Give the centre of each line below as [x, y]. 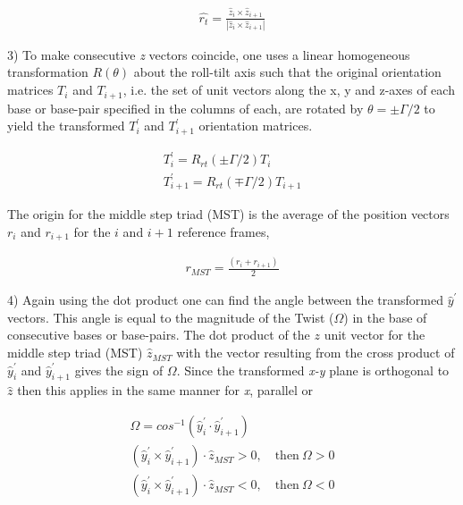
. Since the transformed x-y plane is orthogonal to [313, 370]
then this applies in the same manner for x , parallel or [165, 390]
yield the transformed [66, 126]
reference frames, [223, 231]
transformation [48, 72]
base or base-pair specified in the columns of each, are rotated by [185, 108]
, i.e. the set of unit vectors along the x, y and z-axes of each [289, 90]
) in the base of [385, 317]
